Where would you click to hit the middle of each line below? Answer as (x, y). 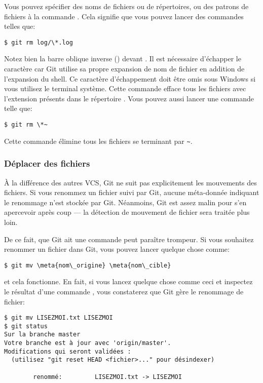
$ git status (26, 326)
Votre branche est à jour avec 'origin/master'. (88, 343)
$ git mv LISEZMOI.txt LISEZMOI (59, 318)
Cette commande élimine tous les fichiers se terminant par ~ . (98, 141)
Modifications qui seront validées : (68, 351)
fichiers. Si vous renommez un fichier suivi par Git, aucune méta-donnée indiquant (132, 192)
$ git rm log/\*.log (39, 42)
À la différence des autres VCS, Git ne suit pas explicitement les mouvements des (130, 182)
